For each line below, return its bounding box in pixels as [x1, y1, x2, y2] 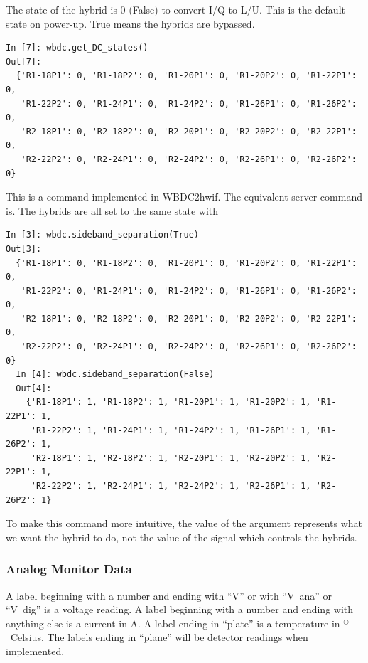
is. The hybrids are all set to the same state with [6, 203, 219, 218]
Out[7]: [6, 56, 42, 67]
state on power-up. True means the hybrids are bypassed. [6, 16, 255, 31]
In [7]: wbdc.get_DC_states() [6, 43, 148, 53]
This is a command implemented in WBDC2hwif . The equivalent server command [6, 189, 362, 204]
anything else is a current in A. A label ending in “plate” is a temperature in [6, 615, 340, 630]
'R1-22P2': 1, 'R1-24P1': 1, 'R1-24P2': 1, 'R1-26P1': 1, [31, 425, 311, 435]
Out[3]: [6, 243, 42, 254]
